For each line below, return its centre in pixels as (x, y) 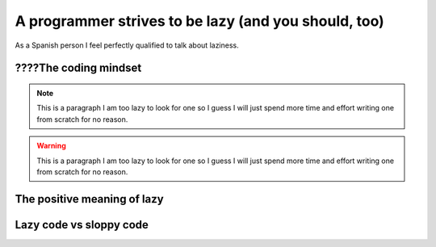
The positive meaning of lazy (90, 199)
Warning (51, 146)
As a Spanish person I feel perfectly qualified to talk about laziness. (127, 45)
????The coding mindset (78, 68)
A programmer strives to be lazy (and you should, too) (200, 21)
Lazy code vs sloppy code (82, 225)
